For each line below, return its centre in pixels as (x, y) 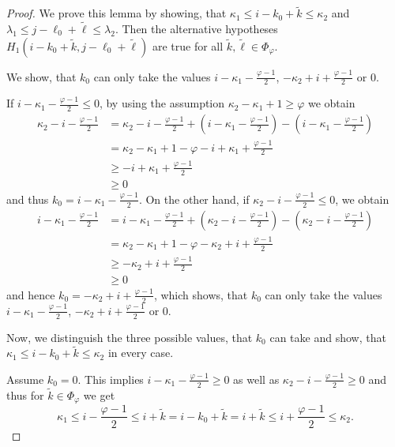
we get (99, 395)
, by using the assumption (162, 103)
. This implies (111, 379)
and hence (31, 294)
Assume (25, 379)
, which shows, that (201, 294)
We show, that (41, 76)
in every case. (141, 353)
